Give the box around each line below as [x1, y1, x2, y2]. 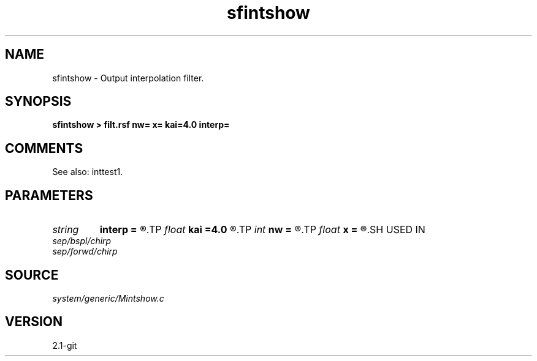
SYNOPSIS [5, 94, 72, 110]
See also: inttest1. [52, 166, 123, 177]
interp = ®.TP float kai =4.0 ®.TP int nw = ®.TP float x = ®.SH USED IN [99, 223, 425, 236]
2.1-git [52, 340, 77, 351]
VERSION [5, 314, 63, 330]
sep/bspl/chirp [52, 236, 112, 247]
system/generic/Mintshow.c [52, 292, 164, 303]
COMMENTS [5, 140, 83, 156]
